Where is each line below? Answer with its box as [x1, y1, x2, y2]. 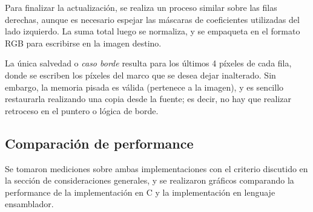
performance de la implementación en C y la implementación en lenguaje [5, 185, 275, 198]
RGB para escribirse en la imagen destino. [5, 36, 162, 49]
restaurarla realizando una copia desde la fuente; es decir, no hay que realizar [5, 92, 292, 105]
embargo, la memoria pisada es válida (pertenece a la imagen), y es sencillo [5, 80, 284, 93]
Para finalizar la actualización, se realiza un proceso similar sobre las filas [5, 1, 277, 13]
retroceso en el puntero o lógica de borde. [5, 104, 159, 117]
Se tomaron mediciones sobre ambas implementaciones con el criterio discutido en [5, 162, 308, 175]
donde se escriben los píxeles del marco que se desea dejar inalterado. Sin [5, 68, 276, 81]
